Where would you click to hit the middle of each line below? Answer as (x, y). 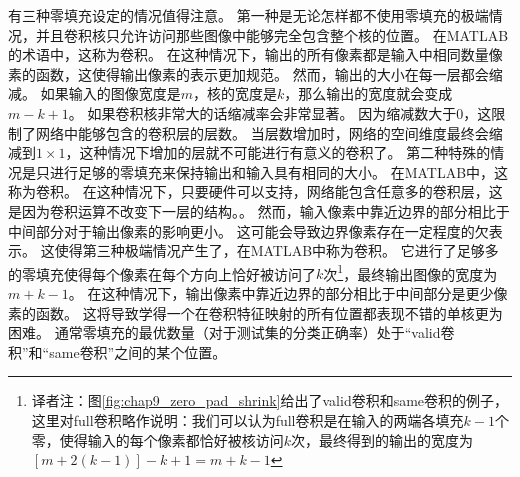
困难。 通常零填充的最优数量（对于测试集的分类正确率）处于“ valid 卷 (231, 332)
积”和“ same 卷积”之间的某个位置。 (117, 351)
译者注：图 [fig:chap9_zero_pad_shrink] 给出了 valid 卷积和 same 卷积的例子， (270, 400)
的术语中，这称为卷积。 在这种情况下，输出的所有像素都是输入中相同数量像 (255, 54)
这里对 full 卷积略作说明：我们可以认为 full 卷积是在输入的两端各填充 (247, 419)
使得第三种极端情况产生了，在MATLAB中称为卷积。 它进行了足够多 (276, 250)
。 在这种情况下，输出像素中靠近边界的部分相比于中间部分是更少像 (288, 292)
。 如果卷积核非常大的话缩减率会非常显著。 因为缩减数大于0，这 (280, 112)
